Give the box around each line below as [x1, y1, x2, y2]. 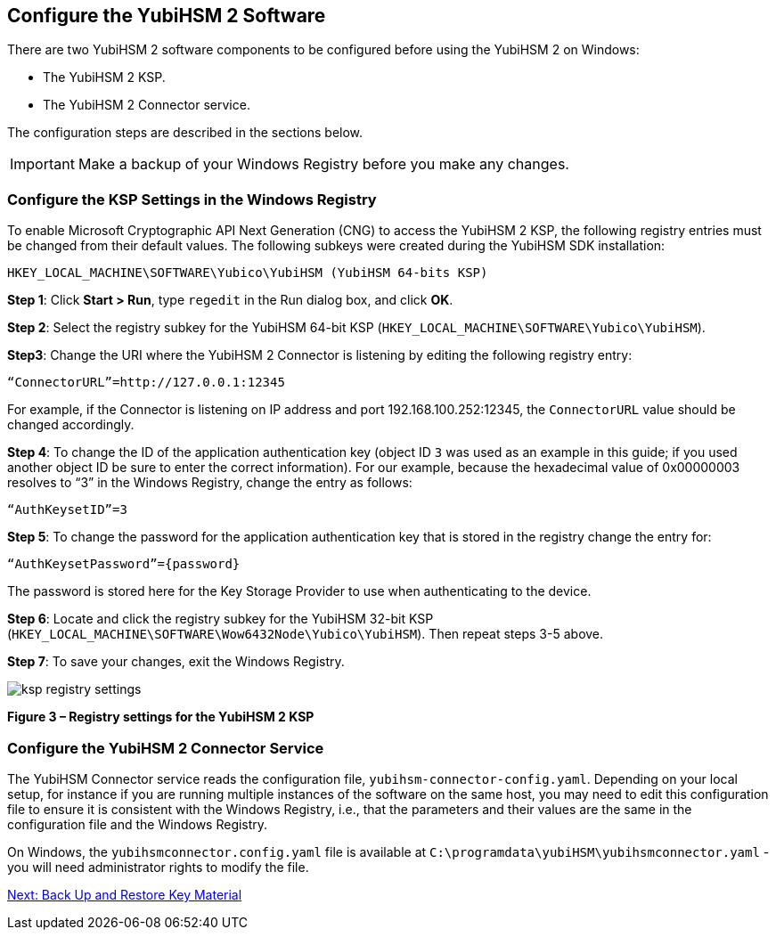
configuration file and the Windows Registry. [7, 816, 268, 832]
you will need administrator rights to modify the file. [7, 859, 309, 875]
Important [10, 155, 75, 174]
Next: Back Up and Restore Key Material [7, 886, 242, 902]
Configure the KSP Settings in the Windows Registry [7, 190, 377, 208]
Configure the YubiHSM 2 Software [7, 4, 326, 27]
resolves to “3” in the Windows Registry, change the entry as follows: [7, 475, 413, 491]
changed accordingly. [7, 417, 135, 433]
